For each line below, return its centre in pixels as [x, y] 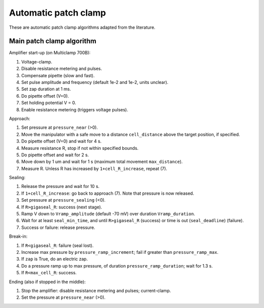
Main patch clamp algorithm [53, 41]
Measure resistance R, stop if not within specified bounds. [80, 148]
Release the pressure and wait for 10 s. [60, 186]
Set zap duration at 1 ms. [46, 89]
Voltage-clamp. [37, 62]
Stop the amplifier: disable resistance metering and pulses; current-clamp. [96, 290]
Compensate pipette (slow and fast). [58, 75]
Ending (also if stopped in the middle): [47, 282]
